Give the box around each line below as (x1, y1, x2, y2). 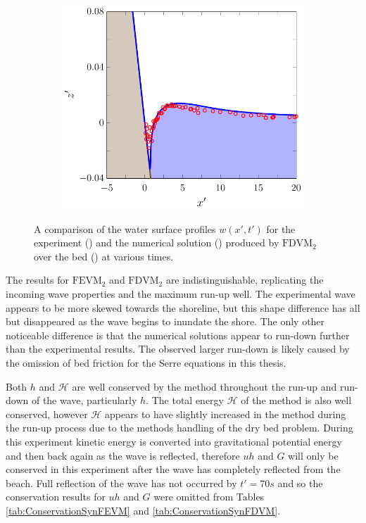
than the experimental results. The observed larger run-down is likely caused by (6, 341, 350, 356)
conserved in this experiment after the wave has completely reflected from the (6, 462, 341, 477)
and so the (277, 475, 323, 490)
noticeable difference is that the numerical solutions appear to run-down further (6, 327, 350, 342)
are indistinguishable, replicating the (165, 272, 324, 287)
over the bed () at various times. (34, 248, 174, 263)
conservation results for (6, 489, 106, 504)
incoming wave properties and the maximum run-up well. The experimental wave (6, 286, 355, 301)
